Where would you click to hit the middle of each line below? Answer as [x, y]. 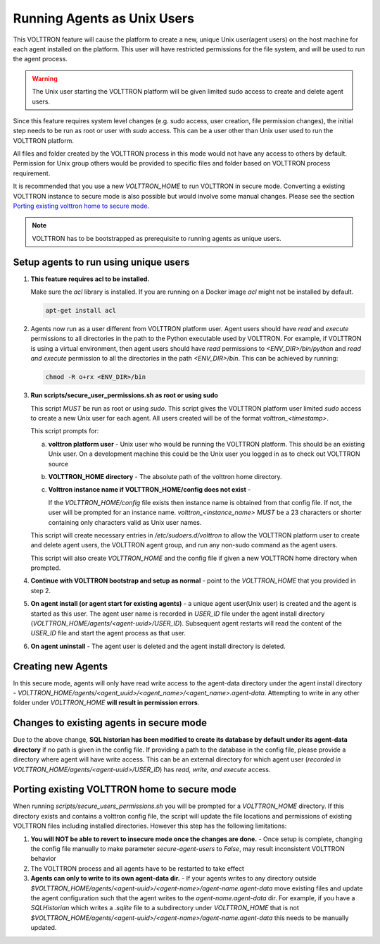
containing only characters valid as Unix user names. [125, 522]
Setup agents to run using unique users [101, 262]
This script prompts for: [65, 431]
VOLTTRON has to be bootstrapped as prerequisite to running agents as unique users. [157, 238]
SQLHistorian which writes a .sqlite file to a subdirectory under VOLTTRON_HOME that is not [165, 908]
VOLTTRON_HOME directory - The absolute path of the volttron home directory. [165, 476]
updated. [44, 928]
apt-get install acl [81, 311]
